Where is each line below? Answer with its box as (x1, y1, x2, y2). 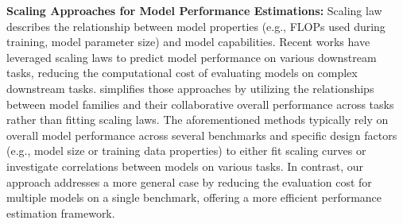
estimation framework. (6, 204, 115, 221)
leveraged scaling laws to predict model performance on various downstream (6, 48, 377, 65)
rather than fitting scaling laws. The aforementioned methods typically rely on (6, 111, 389, 128)
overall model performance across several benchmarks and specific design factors (6, 126, 397, 143)
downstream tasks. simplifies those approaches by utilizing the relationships (6, 79, 374, 96)
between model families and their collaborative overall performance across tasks (6, 95, 394, 112)
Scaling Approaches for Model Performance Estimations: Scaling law (6, 2, 382, 18)
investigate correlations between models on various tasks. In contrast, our (6, 157, 364, 174)
